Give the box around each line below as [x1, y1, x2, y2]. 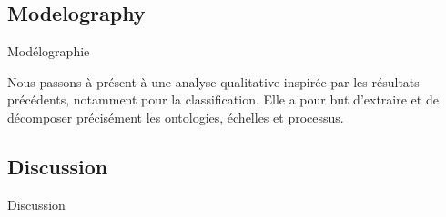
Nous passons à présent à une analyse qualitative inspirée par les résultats [7, 72, 420, 91]
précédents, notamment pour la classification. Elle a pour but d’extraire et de [7, 90, 439, 109]
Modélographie [7, 42, 90, 61]
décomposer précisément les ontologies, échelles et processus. [7, 107, 344, 126]
